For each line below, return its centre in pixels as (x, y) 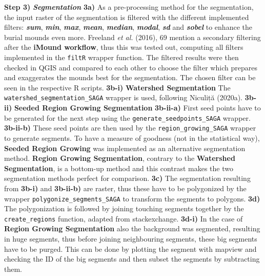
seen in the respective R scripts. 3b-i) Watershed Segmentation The (117, 87)
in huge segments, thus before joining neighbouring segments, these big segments (131, 239)
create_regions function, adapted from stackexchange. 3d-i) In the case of (124, 218)
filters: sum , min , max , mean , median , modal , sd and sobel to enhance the (128, 27)
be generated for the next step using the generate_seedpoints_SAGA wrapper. (127, 117)
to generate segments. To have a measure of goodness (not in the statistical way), (132, 137)
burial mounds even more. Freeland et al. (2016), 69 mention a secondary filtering (132, 37)
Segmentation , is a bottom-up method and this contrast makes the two (119, 168)
